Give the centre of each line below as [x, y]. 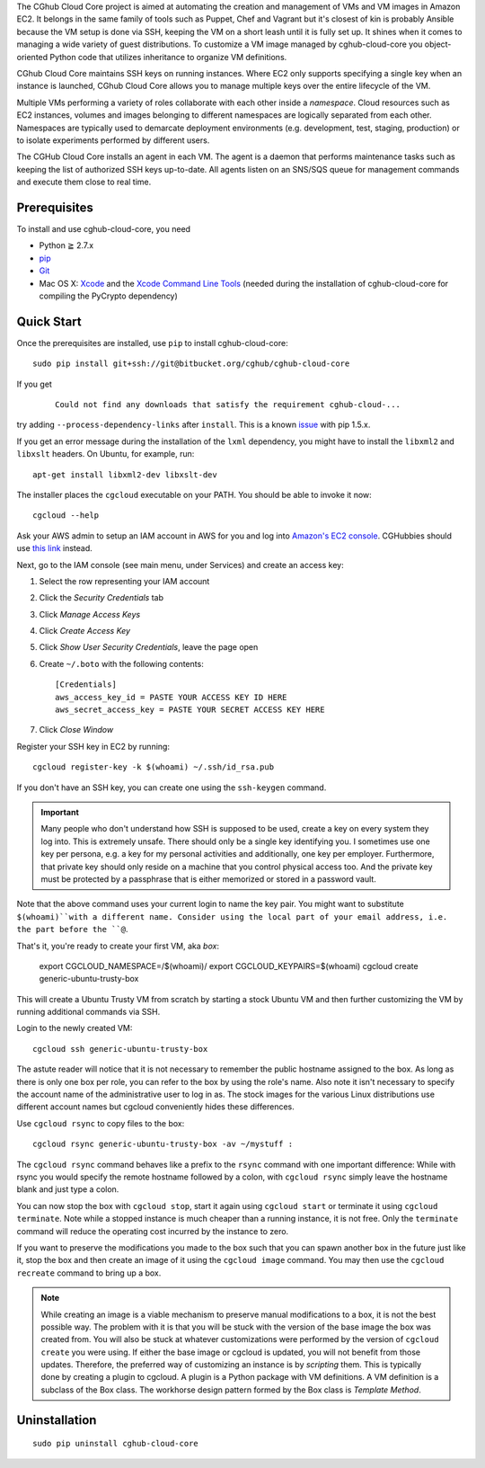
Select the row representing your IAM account [124, 581]
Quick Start [49, 321]
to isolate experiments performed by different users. [113, 140]
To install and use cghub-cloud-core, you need [104, 228]
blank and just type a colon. [68, 1189]
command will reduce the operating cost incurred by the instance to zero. [153, 1231]
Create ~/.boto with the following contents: [121, 663]
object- [438, 44]
